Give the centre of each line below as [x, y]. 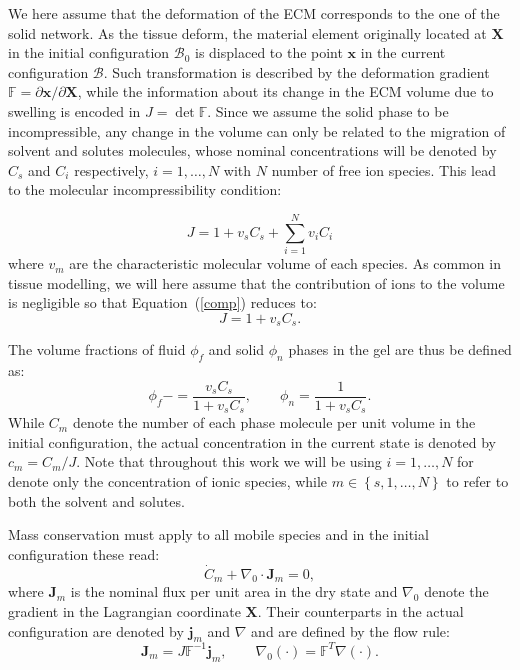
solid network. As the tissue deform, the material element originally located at [247, 32]
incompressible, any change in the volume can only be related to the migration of [257, 130]
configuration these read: [84, 553]
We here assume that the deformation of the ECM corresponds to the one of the [254, 13]
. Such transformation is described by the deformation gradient [296, 71]
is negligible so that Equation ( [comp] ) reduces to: [162, 302]
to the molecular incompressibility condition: [145, 189]
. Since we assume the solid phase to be [328, 110]
